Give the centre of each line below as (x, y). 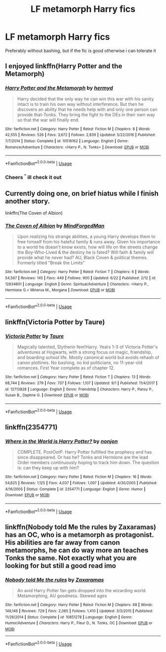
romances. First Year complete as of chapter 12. (66, 368)
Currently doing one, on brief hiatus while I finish (82, 193)
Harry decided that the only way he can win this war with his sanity (85, 99)
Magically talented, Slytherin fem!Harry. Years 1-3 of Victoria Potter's (87, 347)
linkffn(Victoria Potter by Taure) (55, 322)
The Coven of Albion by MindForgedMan (55, 226)
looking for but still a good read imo (61, 566)
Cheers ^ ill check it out (33, 177)
